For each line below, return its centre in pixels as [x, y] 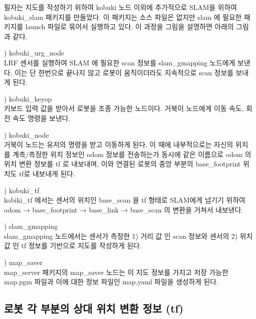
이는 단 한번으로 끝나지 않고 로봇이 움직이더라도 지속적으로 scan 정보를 [124, 72]
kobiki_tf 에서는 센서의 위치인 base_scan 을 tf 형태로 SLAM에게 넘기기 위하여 [125, 200]
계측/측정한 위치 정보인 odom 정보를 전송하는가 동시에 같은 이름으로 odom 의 [132, 154]
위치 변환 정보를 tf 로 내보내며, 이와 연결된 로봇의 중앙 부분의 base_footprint [123, 164]
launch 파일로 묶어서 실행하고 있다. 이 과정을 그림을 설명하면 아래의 [130, 27]
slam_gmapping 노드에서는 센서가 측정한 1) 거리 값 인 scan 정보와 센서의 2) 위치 [128, 236]
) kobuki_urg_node [34, 53]
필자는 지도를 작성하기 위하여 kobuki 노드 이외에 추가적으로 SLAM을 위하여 [121, 7]
